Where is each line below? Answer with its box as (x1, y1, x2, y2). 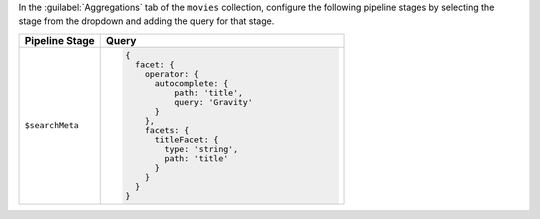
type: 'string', (164, 143, 239, 154)
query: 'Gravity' (173, 96, 254, 107)
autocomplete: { (154, 78, 229, 89)
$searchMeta (24, 120, 79, 131)
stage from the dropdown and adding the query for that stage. (18, 15, 275, 27)
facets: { (145, 125, 190, 135)
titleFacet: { (154, 134, 219, 145)
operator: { (145, 68, 200, 79)
